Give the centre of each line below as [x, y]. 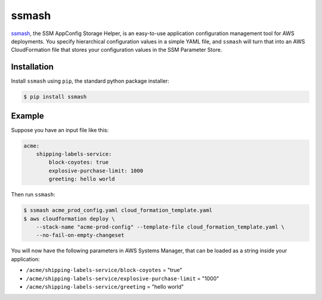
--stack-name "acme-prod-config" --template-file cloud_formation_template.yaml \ [160, 227]
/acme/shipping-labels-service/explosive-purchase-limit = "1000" [123, 278]
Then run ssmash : [33, 195]
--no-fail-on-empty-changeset [80, 235]
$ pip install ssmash [55, 97]
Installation [32, 67]
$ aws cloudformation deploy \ [69, 218]
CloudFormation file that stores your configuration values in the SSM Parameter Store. [117, 50]
